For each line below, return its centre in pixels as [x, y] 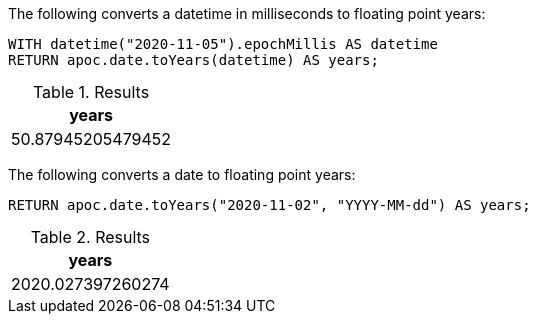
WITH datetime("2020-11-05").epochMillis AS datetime [223, 44]
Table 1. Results [91, 92]
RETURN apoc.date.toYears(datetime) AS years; [193, 60]
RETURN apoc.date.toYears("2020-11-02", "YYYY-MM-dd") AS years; [269, 205]
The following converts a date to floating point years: [182, 174]
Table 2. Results [90, 237]
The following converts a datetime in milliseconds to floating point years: [247, 13]
